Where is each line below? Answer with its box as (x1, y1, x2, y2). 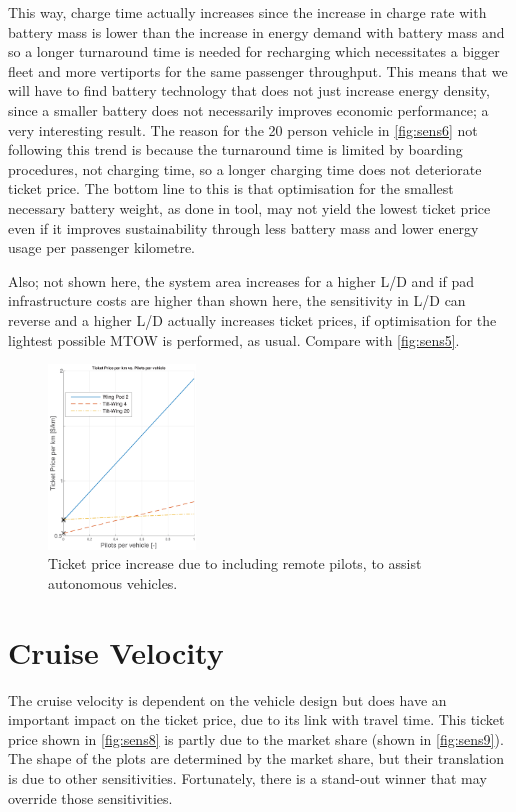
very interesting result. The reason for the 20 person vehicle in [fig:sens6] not (8, 119, 478, 140)
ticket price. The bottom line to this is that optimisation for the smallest (8, 178, 454, 199)
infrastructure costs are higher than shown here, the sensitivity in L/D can (8, 290, 466, 311)
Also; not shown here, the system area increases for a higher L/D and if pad (8, 270, 475, 291)
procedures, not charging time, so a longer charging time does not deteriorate (8, 158, 482, 179)
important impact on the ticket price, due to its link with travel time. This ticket (8, 709, 505, 730)
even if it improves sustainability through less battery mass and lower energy (8, 217, 479, 238)
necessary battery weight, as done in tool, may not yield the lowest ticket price (8, 197, 491, 218)
